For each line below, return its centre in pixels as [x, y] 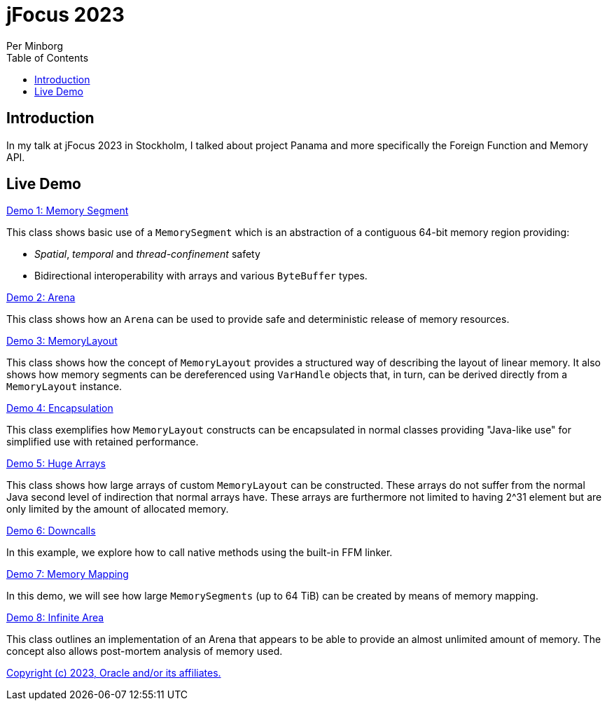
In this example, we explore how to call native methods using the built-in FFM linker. [200, 553]
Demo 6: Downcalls [51, 531]
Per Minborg [35, 46]
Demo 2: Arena [41, 298]
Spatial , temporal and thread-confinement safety [147, 254]
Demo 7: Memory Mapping [68, 574]
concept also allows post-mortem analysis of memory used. [145, 651]
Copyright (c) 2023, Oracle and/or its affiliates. [114, 673]
